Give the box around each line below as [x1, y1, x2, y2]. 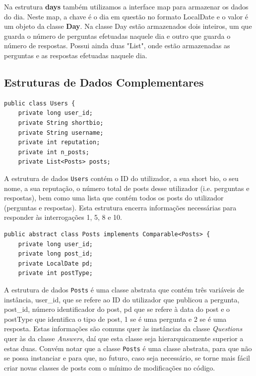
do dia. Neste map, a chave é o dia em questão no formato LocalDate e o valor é [4, 11, 249, 21]
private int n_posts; [18, 148, 89, 156]
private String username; [18, 129, 104, 136]
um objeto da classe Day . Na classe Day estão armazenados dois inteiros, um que [4, 21, 252, 31]
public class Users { [4, 99, 75, 107]
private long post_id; [18, 250, 93, 258]
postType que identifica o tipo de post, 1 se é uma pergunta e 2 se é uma [4, 313, 227, 324]
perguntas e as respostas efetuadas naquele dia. [4, 50, 147, 60]
